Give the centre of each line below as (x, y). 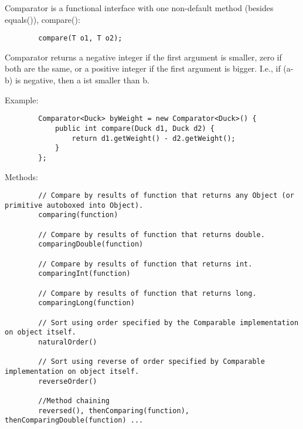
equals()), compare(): (42, 19)
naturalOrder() (68, 342)
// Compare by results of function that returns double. (151, 234)
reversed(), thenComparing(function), (114, 411)
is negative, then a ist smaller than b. (82, 80)
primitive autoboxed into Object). (74, 205)
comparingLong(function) (86, 303)
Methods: (21, 176)
